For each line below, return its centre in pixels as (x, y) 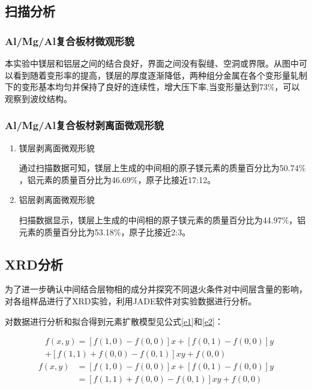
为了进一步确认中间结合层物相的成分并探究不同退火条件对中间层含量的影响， (156, 289)
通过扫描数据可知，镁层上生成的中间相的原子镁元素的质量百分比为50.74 (159, 168)
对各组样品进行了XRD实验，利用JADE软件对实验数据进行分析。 (131, 300)
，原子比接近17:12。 (177, 179)
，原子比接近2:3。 (156, 231)
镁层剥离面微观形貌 (57, 147)
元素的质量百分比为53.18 (66, 231)
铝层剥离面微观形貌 (57, 200)
